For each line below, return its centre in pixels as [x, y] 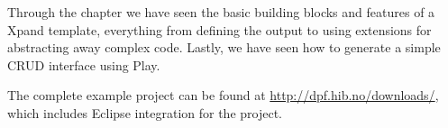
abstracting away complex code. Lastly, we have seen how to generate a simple [224, 47]
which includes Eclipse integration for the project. [145, 112]
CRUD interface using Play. [84, 64]
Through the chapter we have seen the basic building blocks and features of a [221, 12]
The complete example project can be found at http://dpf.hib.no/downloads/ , [223, 95]
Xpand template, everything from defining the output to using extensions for [219, 29]
